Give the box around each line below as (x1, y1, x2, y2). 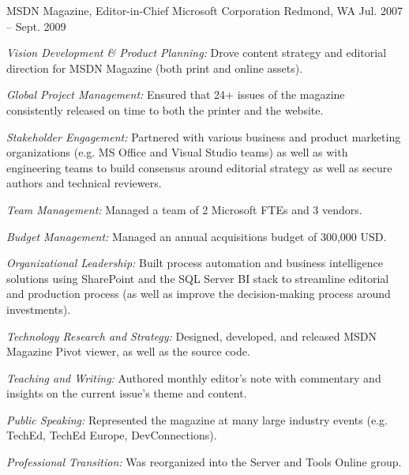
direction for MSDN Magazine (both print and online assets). (6, 59, 303, 76)
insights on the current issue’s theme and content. (6, 385, 247, 401)
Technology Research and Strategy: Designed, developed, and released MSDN (6, 327, 377, 344)
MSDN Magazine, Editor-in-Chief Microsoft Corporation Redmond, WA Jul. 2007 (6, 2, 403, 18)
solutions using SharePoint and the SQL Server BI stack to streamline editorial (6, 270, 389, 286)
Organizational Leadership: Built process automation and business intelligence (6, 254, 384, 271)
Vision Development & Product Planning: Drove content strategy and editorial (6, 44, 387, 61)
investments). (6, 300, 71, 317)
